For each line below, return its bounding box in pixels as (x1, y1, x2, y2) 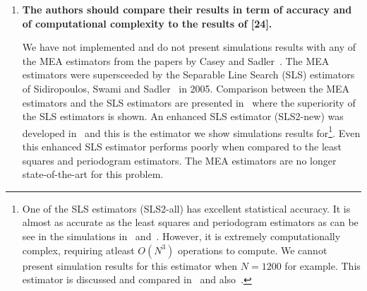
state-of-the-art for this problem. (22, 167, 164, 182)
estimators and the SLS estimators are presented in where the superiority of (22, 95, 356, 109)
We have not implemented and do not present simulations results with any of (22, 40, 356, 54)
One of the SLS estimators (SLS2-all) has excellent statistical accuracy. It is (22, 201, 351, 215)
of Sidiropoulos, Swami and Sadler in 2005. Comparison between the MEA (22, 81, 350, 95)
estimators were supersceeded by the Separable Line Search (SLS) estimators (22, 67, 355, 82)
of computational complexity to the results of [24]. (22, 16, 272, 30)
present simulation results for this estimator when (22, 258, 238, 273)
